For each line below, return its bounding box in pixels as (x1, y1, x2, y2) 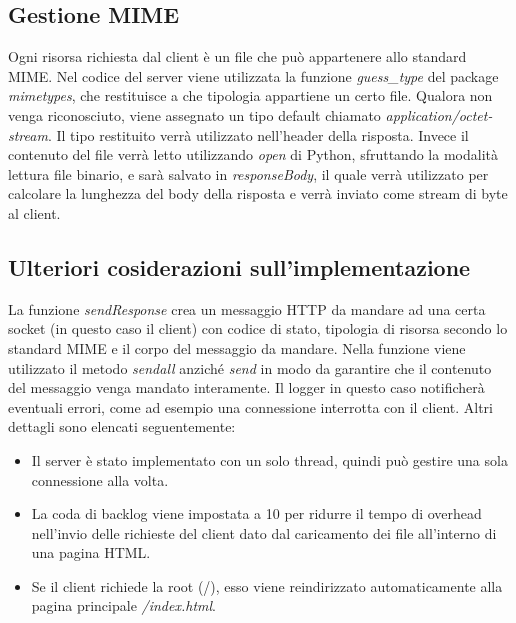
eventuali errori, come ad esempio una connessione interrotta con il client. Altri (8, 396, 494, 417)
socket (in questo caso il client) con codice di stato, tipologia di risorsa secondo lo (8, 318, 508, 339)
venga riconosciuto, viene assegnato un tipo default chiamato (8, 104, 381, 125)
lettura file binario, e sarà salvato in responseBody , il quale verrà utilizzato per (8, 163, 489, 184)
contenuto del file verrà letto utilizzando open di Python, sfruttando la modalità (8, 144, 498, 165)
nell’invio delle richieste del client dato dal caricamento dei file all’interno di (31, 522, 497, 543)
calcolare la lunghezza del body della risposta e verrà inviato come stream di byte (8, 183, 508, 204)
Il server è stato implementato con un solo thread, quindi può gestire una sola (31, 449, 508, 470)
